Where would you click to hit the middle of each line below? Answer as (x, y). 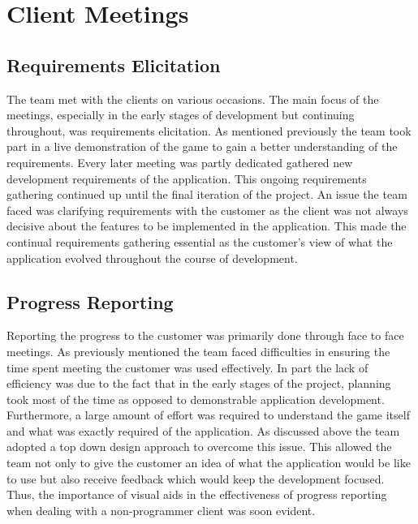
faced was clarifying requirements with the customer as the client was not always (207, 210)
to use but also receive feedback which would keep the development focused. (196, 478)
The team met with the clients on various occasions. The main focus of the (193, 99)
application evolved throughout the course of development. (152, 258)
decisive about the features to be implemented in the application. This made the (207, 226)
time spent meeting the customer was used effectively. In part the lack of (187, 367)
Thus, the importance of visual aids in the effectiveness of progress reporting (197, 494)
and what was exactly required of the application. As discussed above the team (203, 430)
